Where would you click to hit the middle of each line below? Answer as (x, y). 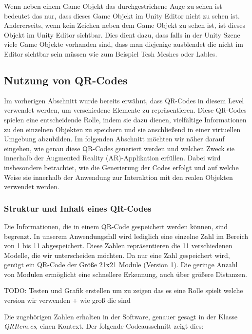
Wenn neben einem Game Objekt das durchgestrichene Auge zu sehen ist (113, 6)
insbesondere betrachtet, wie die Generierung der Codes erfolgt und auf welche (121, 167)
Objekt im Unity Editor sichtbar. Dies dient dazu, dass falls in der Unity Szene (122, 34)
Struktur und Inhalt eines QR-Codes (78, 208)
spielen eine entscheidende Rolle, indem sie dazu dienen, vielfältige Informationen (125, 119)
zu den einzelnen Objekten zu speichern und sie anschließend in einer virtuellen (122, 129)
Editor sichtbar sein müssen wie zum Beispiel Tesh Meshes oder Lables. (111, 53)
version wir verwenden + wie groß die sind (67, 300)
